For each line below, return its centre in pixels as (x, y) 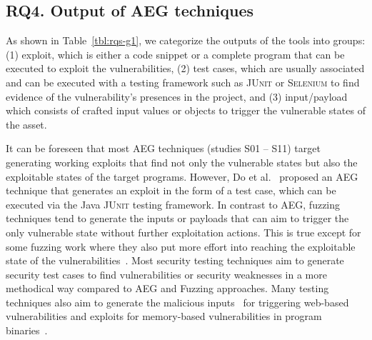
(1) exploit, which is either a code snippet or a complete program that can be (175, 54)
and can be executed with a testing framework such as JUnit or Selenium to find (183, 82)
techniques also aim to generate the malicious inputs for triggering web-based (177, 302)
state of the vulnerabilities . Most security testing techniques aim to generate (175, 260)
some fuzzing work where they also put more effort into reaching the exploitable (181, 246)
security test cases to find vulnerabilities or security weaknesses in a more (166, 274)
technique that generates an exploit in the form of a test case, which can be (171, 190)
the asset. (26, 124)
